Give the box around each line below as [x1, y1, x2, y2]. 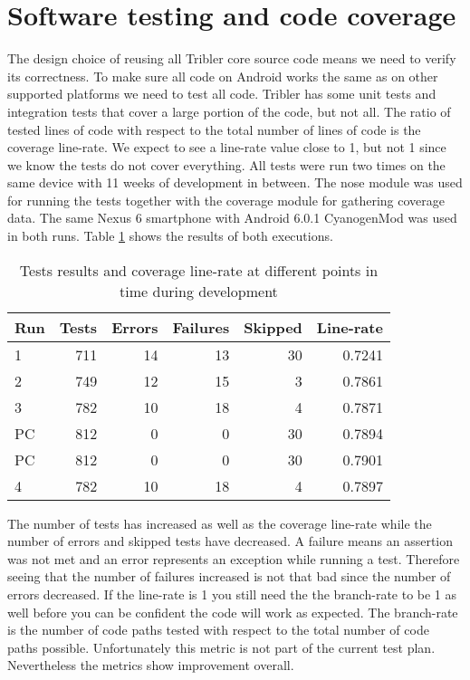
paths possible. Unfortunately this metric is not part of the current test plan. [7, 637, 436, 656]
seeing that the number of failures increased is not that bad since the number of [7, 567, 451, 586]
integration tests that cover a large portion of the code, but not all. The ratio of [7, 101, 451, 120]
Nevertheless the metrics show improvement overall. [7, 656, 294, 675]
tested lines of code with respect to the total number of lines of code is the [7, 120, 421, 139]
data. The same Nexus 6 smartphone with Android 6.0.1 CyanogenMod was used [7, 208, 457, 227]
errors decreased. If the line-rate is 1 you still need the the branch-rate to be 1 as [7, 585, 457, 604]
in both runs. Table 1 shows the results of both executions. [7, 226, 333, 245]
